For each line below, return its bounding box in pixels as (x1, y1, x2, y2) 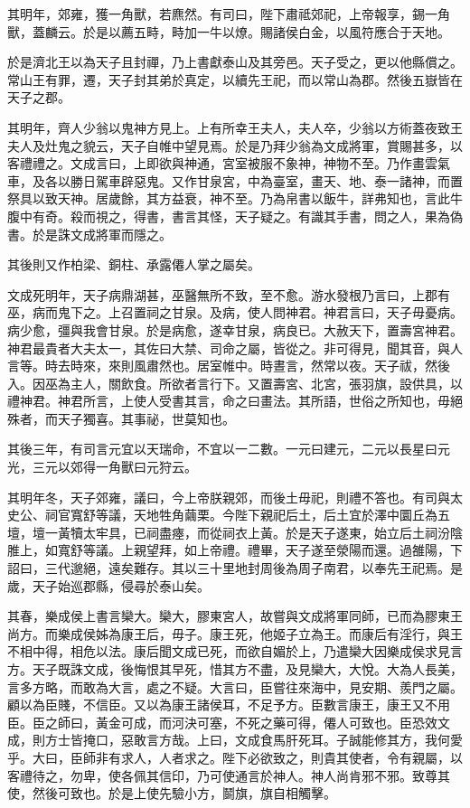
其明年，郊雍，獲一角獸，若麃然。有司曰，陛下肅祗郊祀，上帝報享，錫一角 (7, 5, 450, 23)
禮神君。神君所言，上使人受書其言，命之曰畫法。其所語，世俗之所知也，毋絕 (7, 391, 463, 410)
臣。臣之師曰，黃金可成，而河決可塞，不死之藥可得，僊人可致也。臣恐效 (7, 712, 437, 731)
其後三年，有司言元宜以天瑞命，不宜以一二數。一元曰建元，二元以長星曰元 (7, 439, 450, 458)
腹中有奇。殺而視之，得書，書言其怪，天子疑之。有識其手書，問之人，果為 (7, 206, 450, 225)
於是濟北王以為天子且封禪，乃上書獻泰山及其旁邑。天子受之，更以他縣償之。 (7, 52, 463, 71)
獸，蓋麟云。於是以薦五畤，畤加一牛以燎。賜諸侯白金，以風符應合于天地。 (7, 22, 450, 41)
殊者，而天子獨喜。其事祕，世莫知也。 (7, 409, 235, 427)
